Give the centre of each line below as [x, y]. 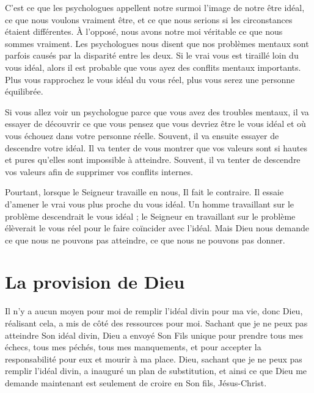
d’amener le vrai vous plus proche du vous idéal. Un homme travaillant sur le [150, 204]
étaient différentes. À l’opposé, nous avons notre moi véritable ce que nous [144, 31]
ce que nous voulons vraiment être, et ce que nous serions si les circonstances [149, 19]
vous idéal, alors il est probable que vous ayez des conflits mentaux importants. [153, 67]
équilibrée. [24, 91]
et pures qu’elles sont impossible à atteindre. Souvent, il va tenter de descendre [153, 160]
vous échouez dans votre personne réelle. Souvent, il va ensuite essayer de [142, 135]
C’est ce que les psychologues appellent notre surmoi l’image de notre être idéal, [155, 7]
